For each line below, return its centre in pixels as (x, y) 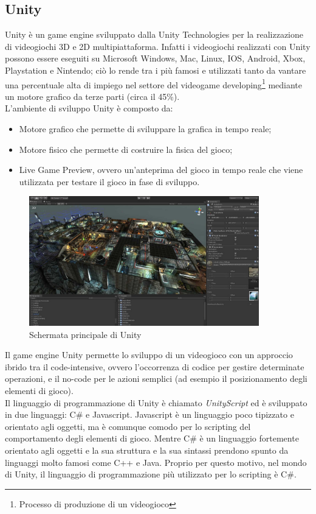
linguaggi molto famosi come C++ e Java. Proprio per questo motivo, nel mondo (156, 462)
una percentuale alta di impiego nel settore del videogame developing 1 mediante (153, 83)
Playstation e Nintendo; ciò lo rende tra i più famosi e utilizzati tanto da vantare (156, 70)
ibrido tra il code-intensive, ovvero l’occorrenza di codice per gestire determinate (155, 366)
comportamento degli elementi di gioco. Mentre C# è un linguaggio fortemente (152, 438)
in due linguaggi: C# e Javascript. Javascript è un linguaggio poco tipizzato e (149, 414)
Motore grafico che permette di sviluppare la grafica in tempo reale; (145, 129)
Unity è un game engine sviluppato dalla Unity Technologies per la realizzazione (154, 34)
